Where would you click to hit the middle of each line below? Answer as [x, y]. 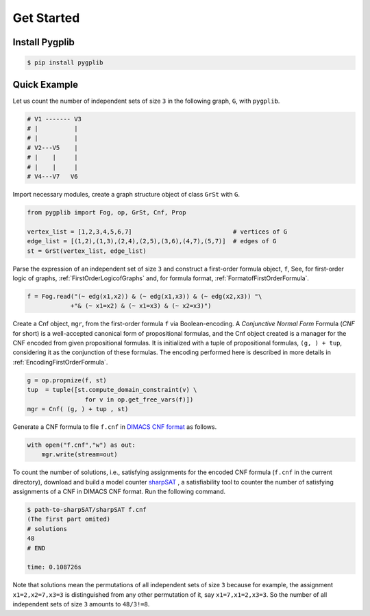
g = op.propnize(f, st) [67, 380]
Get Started [46, 18]
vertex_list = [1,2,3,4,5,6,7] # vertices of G [157, 232]
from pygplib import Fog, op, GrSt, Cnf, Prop [107, 212]
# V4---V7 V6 [52, 176]
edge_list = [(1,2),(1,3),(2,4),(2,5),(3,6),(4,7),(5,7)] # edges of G [152, 241]
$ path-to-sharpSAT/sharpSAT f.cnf [87, 510]
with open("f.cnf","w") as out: [82, 445]
